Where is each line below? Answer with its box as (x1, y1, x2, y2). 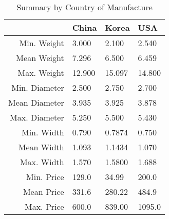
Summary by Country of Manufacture (16, 1, 153, 13)
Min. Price (26, 171, 64, 183)
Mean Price (23, 186, 64, 197)
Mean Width (18, 141, 64, 153)
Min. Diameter (11, 82, 64, 93)
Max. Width (20, 156, 64, 168)
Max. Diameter (10, 111, 64, 123)
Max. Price (24, 201, 64, 212)
